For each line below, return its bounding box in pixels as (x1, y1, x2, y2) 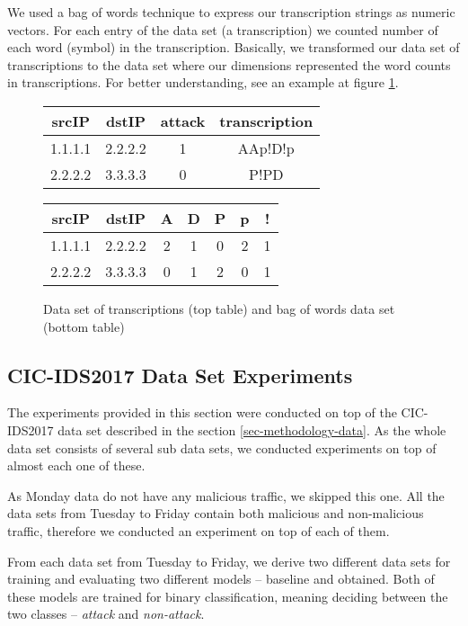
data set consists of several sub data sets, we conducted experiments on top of (7, 438, 437, 457)
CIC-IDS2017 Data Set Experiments (7, 361, 353, 389)
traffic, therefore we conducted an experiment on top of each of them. (7, 521, 390, 540)
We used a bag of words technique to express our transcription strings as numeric (7, 3, 455, 21)
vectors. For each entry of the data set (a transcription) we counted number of (7, 20, 438, 39)
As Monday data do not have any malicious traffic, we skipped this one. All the (7, 486, 445, 505)
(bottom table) (43, 317, 125, 335)
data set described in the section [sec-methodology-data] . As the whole (57, 420, 446, 439)
